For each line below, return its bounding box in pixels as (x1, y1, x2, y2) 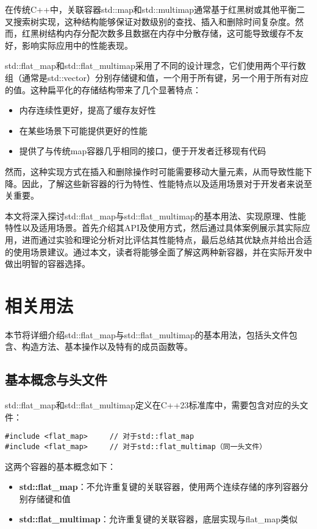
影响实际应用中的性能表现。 (21, 38, 133, 51)
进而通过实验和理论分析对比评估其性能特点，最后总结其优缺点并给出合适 (21, 233, 312, 246)
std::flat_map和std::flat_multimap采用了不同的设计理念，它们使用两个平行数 (5, 59, 306, 72)
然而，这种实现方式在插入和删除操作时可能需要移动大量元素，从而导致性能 (5, 165, 304, 177)
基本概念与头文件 (5, 370, 107, 389)
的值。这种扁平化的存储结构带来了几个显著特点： (5, 83, 201, 96)
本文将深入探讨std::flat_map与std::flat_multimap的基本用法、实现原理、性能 (5, 209, 306, 222)
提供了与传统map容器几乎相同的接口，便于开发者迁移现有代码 (19, 144, 266, 157)
